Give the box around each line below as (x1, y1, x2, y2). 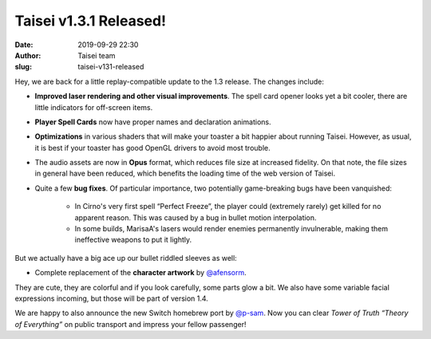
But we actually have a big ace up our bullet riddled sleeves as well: (14, 253, 237, 262)
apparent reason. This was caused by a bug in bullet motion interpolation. (74, 212, 317, 223)
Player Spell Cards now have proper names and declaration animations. (34, 116, 271, 127)
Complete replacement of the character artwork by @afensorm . (34, 268, 247, 278)
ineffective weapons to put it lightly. (74, 235, 192, 245)
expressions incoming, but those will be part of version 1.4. (14, 294, 209, 303)
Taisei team (77, 50, 116, 60)
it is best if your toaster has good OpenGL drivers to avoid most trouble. (34, 143, 271, 152)
